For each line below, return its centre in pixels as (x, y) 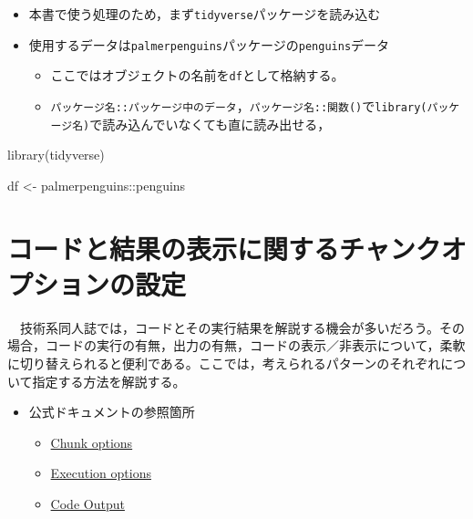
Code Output (87, 503)
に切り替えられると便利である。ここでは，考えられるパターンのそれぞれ (224, 363)
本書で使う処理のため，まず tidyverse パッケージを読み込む (205, 14)
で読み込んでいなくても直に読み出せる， (210, 124)
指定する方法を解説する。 (109, 381)
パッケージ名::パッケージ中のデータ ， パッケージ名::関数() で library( (239, 105)
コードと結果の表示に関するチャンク (224, 248)
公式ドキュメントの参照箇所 (112, 412)
